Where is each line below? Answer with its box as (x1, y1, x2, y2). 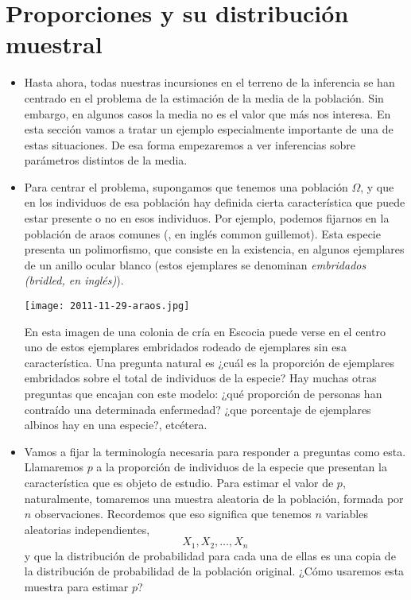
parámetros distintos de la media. (24, 152, 188, 168)
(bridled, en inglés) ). (24, 272, 124, 288)
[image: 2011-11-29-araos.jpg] (24, 300, 190, 312)
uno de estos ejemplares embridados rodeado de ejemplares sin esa (24, 339, 347, 355)
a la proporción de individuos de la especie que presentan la (96, 459, 387, 475)
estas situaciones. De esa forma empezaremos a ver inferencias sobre (24, 136, 356, 153)
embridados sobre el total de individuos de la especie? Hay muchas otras (24, 370, 377, 386)
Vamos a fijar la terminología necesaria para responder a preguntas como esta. (24, 443, 406, 459)
